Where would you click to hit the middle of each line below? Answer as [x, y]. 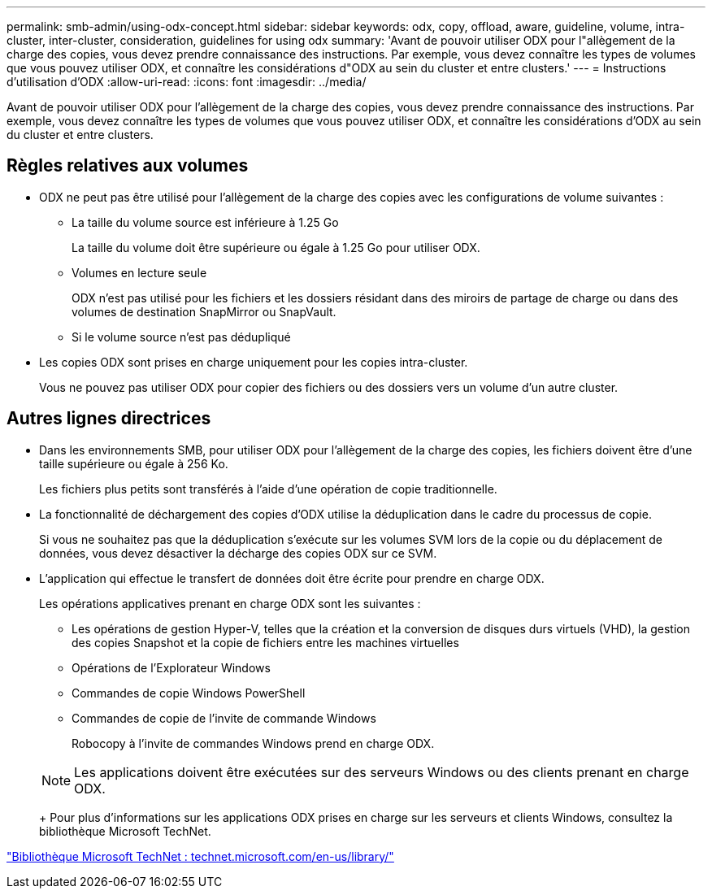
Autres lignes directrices [109, 419]
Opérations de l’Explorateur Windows [171, 667]
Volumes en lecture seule [139, 272]
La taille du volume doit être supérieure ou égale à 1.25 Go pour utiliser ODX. [276, 247]
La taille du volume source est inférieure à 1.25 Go [205, 222]
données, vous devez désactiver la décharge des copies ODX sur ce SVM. [238, 553]
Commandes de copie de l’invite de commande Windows [224, 718]
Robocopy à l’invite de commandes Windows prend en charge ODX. [253, 743]
